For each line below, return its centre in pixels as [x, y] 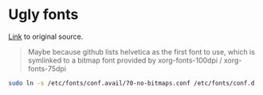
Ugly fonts [43, 15]
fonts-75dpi [47, 68]
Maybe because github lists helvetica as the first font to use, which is [141, 51]
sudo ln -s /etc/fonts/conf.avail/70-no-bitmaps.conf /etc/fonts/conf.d [131, 83]
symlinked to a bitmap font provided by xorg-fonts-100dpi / [125, 60]
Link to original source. [46, 36]
